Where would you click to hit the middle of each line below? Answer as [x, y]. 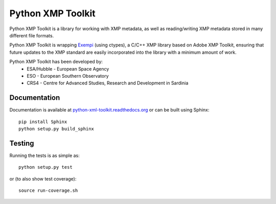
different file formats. [32, 35]
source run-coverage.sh [48, 191]
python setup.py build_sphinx [56, 129]
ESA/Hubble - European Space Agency [68, 69]
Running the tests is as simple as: [45, 155]
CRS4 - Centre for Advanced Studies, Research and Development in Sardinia [108, 83]
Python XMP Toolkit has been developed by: [56, 62]
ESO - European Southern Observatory [68, 76]
